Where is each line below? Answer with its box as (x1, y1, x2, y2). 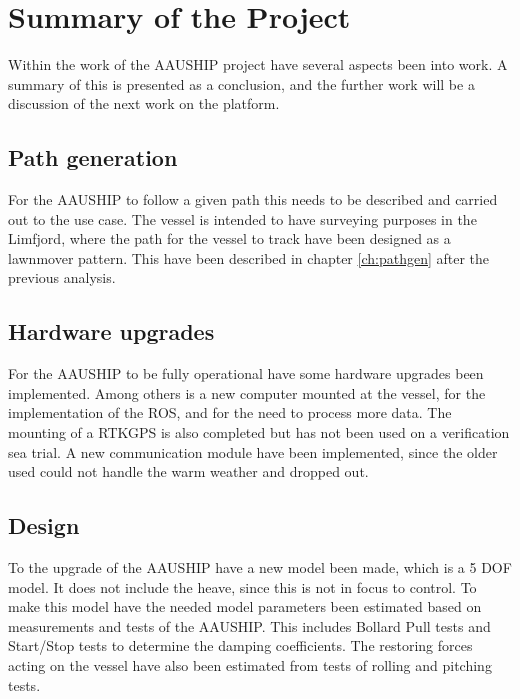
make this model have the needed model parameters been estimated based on (8, 596, 482, 617)
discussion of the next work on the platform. (8, 93, 280, 114)
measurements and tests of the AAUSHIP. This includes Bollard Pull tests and (8, 615, 491, 636)
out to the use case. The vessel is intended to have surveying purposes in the (8, 208, 477, 229)
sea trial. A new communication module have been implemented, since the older (8, 441, 498, 462)
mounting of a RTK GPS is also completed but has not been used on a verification (8, 422, 510, 443)
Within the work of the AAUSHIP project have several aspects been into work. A (8, 54, 508, 75)
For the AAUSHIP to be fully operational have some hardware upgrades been (8, 363, 484, 384)
